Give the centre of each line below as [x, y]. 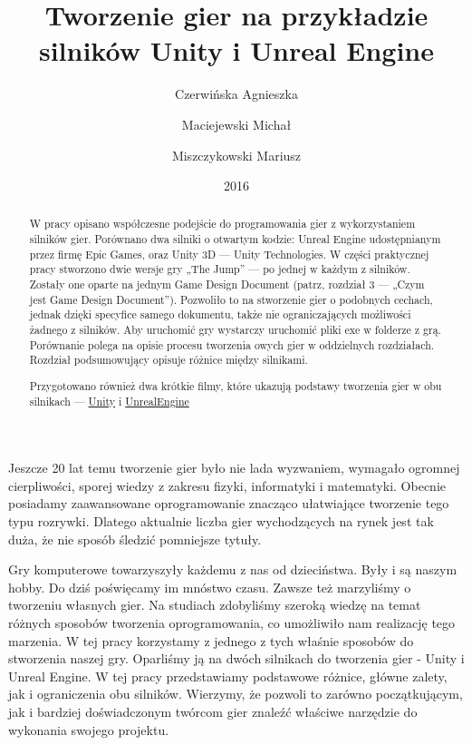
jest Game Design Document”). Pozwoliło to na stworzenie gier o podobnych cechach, [231, 299]
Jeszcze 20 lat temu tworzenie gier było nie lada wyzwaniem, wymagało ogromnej [234, 468]
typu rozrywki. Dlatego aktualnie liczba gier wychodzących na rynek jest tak [221, 521]
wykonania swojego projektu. [89, 729]
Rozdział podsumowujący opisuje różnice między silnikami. [169, 360]
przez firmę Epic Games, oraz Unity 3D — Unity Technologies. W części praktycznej [229, 254]
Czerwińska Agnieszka [236, 94]
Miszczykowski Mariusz [236, 155]
